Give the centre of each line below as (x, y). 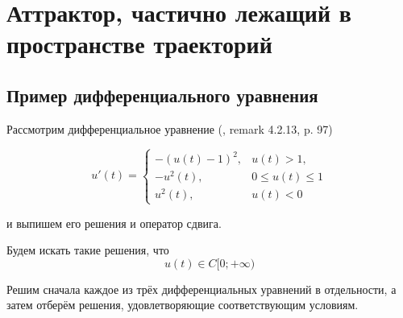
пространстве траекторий (139, 44)
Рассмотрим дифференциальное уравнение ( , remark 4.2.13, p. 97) (170, 128)
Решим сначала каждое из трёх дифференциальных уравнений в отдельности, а (201, 289)
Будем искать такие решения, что (88, 250)
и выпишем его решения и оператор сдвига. (114, 223)
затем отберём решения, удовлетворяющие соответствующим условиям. (183, 305)
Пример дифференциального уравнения (162, 95)
